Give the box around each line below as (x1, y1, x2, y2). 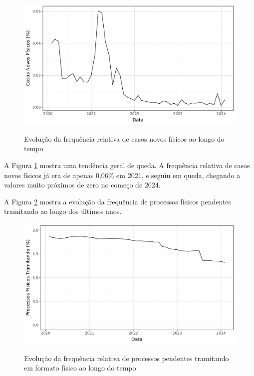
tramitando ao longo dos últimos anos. (4, 206, 122, 216)
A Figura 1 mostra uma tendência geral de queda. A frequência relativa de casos (4, 160, 250, 170)
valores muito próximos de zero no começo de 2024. (4, 180, 161, 190)
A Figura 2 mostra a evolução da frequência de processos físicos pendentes (4, 196, 232, 206)
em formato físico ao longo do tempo (24, 363, 136, 373)
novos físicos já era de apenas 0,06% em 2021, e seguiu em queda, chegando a (4, 170, 241, 180)
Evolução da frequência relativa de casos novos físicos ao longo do (24, 133, 225, 144)
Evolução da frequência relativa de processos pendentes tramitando (24, 353, 229, 363)
